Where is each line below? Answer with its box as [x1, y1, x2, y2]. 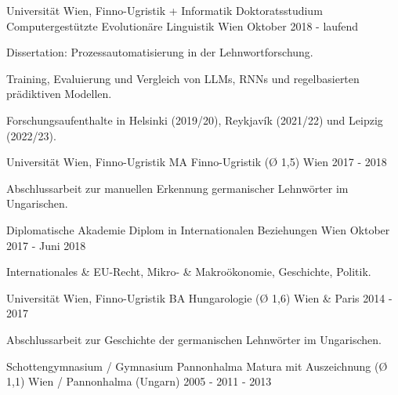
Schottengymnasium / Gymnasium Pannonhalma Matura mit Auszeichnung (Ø [6, 357, 388, 374]
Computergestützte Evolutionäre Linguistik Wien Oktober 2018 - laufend [6, 17, 359, 34]
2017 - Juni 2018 [6, 237, 86, 253]
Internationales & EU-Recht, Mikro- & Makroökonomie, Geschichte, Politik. [6, 263, 371, 280]
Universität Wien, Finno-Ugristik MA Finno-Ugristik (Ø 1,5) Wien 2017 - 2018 [6, 154, 387, 170]
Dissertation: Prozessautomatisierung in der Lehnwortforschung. [6, 44, 313, 60]
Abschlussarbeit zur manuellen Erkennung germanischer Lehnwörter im [6, 179, 349, 196]
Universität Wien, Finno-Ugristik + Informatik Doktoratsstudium [6, 2, 323, 18]
